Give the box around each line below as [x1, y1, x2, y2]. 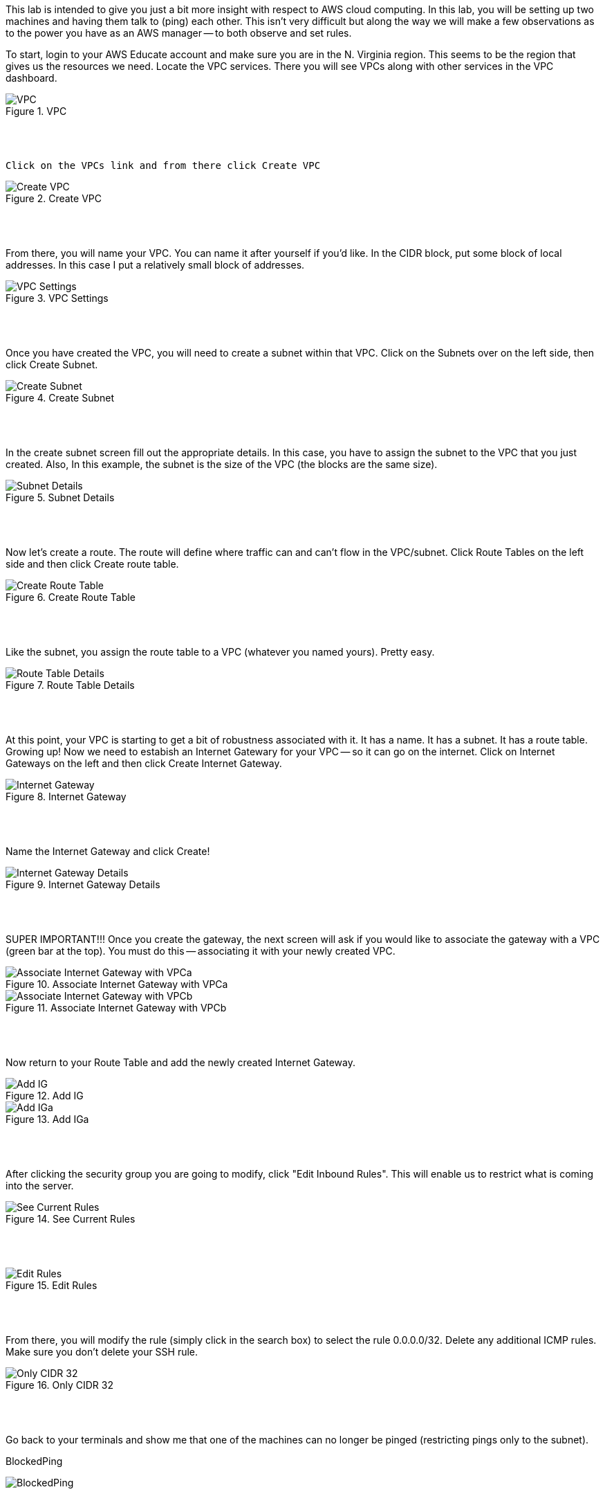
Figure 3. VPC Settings [6, 292, 109, 304]
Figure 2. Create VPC [6, 192, 102, 204]
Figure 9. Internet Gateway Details [6, 879, 160, 890]
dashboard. [6, 72, 57, 84]
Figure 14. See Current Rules [6, 1213, 136, 1225]
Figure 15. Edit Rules [6, 1279, 97, 1291]
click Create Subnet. [6, 359, 98, 370]
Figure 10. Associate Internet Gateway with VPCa [6, 978, 228, 990]
